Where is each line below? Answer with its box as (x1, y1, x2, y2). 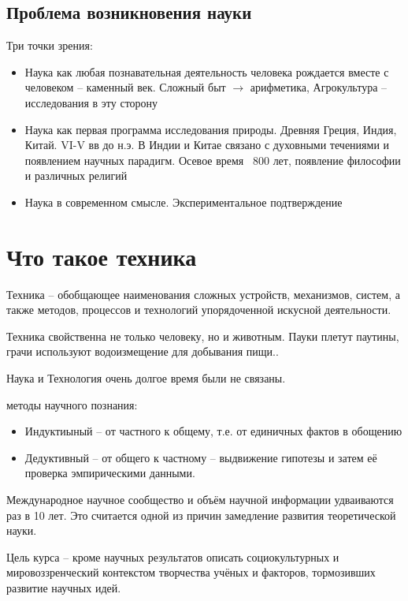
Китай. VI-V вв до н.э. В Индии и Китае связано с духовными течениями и (24, 136, 390, 153)
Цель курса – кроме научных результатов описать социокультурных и (6, 548, 339, 565)
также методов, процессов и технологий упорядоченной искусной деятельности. (6, 301, 391, 318)
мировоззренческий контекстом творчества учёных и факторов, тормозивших (6, 564, 376, 580)
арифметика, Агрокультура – (250, 79, 388, 95)
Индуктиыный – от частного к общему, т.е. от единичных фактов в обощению (24, 423, 402, 439)
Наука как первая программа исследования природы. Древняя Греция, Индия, (24, 121, 397, 137)
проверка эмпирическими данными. (24, 465, 195, 481)
